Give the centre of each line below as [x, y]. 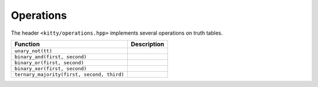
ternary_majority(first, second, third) [69, 74]
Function [27, 44]
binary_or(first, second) [49, 63]
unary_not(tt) [33, 51]
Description [148, 44]
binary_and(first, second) [51, 57]
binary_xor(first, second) [51, 68]
